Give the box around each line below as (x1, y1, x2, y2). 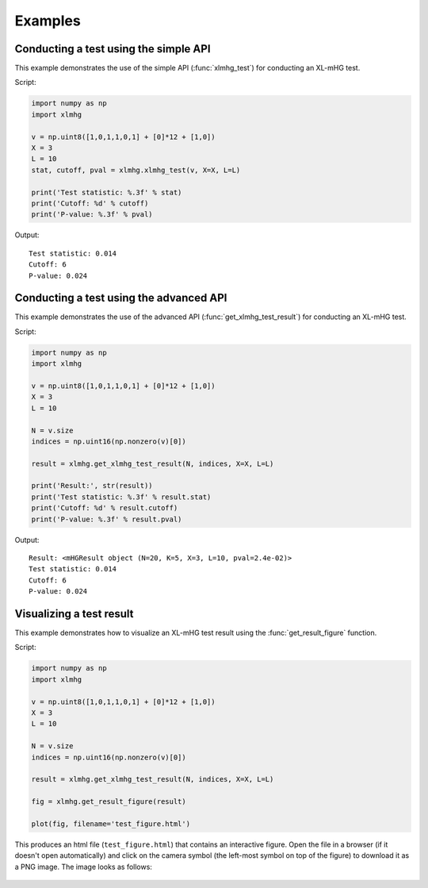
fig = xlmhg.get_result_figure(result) (31, 798, 186, 806)
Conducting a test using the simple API (14, 42, 211, 56)
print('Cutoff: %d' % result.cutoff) (31, 504, 178, 513)
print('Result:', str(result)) (31, 481, 154, 490)
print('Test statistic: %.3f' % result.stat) (31, 492, 212, 502)
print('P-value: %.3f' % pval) (31, 210, 154, 219)
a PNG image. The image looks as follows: (14, 862, 152, 871)
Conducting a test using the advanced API (14, 291, 227, 305)
